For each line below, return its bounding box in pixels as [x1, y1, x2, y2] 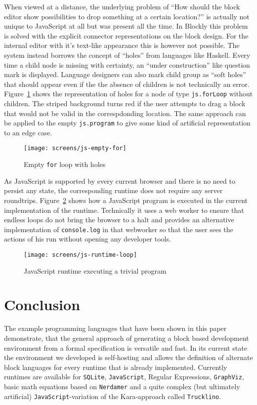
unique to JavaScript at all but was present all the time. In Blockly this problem [4, 21, 248, 31]
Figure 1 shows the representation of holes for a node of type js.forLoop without [4, 88, 253, 99]
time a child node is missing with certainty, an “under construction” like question [4, 59, 250, 70]
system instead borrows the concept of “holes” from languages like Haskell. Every [4, 49, 251, 60]
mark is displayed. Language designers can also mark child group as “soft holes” [4, 69, 246, 80]
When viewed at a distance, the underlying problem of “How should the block [4, 1, 240, 11]
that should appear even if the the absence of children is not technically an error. [4, 79, 250, 89]
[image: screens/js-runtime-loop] [24, 251, 137, 258]
